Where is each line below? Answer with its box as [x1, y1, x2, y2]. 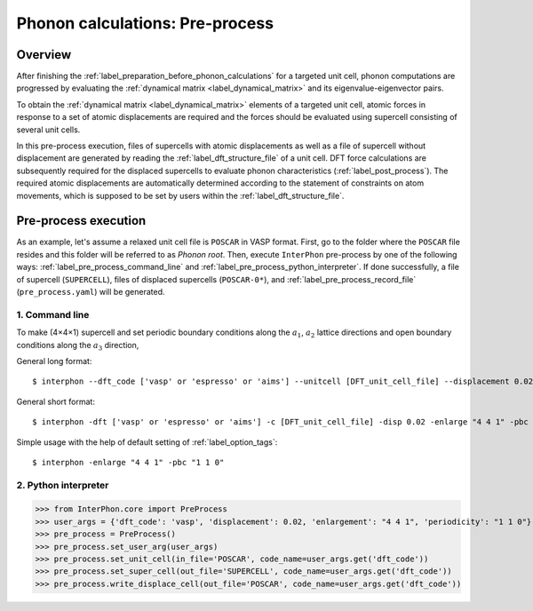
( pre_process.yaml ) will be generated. [16, 287, 165, 298]
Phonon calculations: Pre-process [16, 13, 274, 33]
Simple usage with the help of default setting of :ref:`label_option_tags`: [16, 436, 278, 448]
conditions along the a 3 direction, [16, 339, 139, 353]
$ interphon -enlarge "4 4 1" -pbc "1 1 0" [32, 457, 225, 467]
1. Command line [16, 308, 90, 321]
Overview [16, 47, 72, 62]
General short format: [16, 396, 95, 407]
